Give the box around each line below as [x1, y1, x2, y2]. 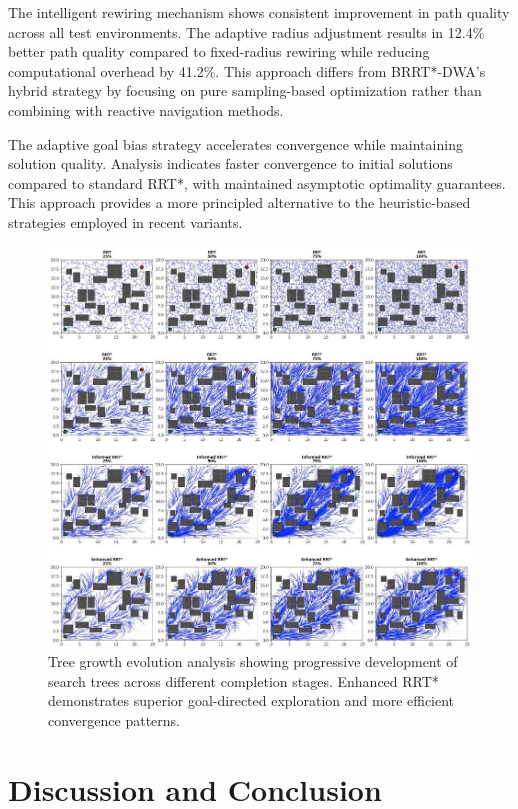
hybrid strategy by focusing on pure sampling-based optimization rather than [8, 80, 482, 101]
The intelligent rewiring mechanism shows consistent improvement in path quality [8, 2, 510, 22]
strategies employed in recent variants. [8, 211, 243, 232]
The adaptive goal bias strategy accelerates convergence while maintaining [8, 133, 463, 154]
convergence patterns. [48, 709, 180, 730]
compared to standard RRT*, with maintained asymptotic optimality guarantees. [8, 172, 506, 193]
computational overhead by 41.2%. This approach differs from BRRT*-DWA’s [8, 60, 486, 81]
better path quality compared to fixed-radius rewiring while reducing [8, 41, 430, 62]
